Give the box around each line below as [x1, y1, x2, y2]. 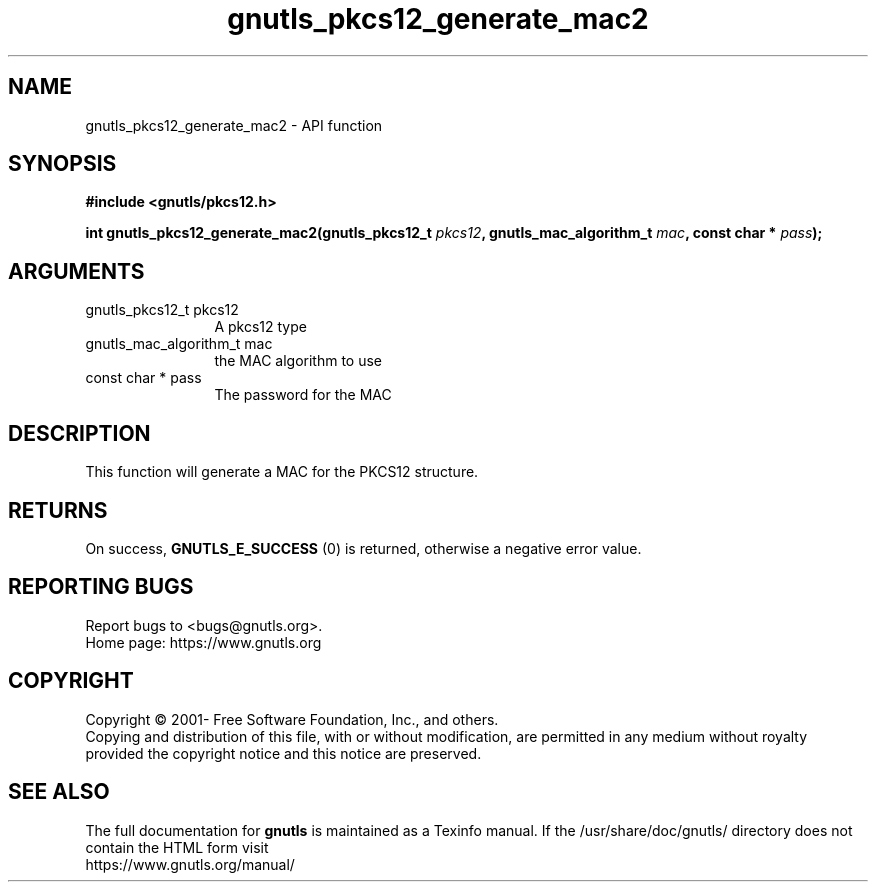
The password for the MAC [214, 386, 392, 404]
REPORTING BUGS [8, 574, 194, 600]
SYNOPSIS [8, 151, 117, 177]
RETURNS [8, 497, 108, 523]
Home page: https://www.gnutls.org [85, 633, 322, 651]
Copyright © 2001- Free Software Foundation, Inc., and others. [85, 710, 499, 728]
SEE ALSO [8, 779, 110, 805]
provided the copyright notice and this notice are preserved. [85, 744, 482, 762]
